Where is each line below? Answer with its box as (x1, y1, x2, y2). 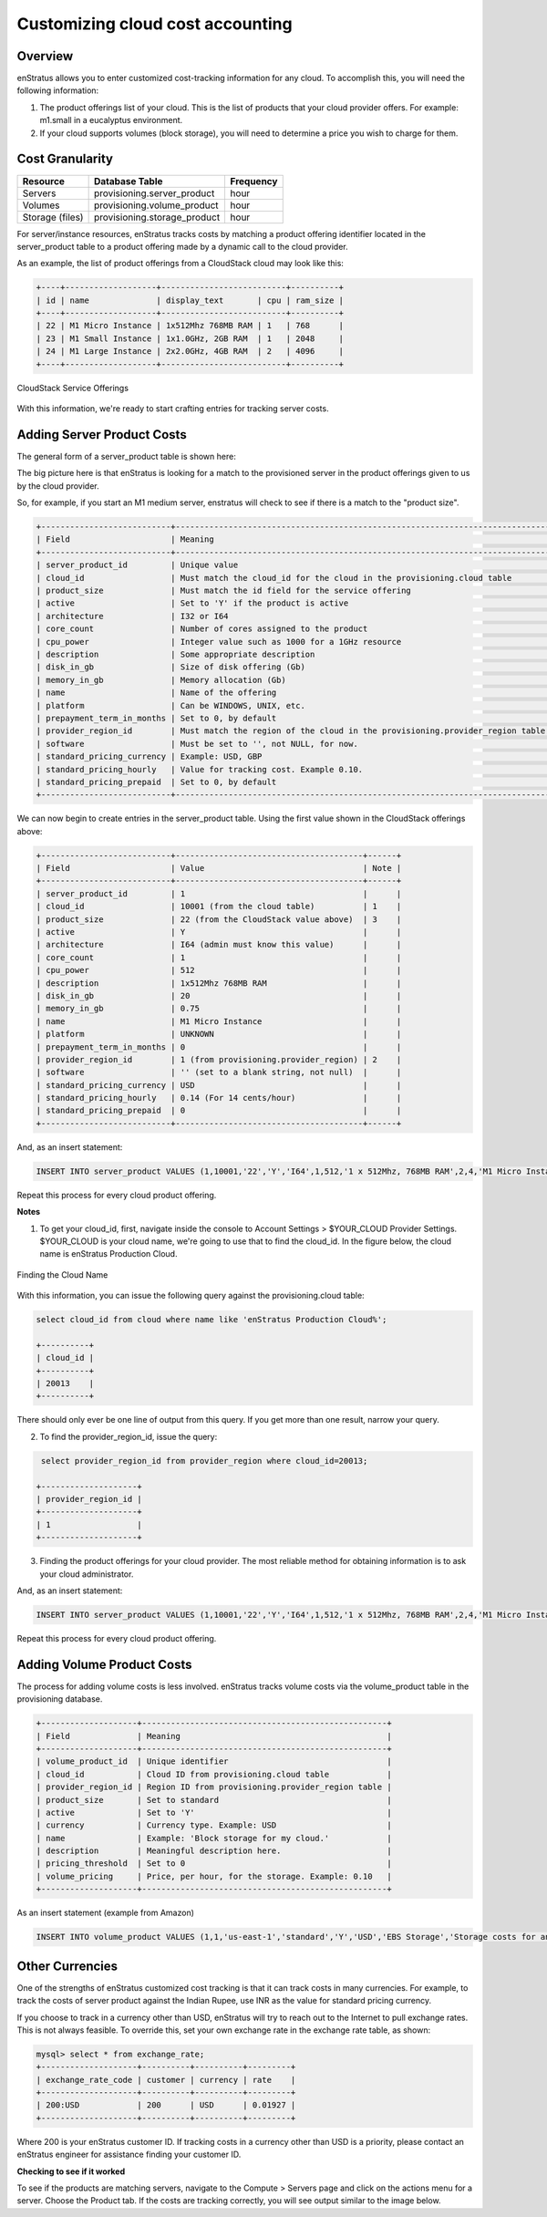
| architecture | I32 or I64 (36, 611, 229, 621)
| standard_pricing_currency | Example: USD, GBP (36, 751, 263, 761)
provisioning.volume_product (93, 199, 219, 212)
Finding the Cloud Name (16, 1269, 108, 1280)
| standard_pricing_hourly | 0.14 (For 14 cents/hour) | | (36, 1093, 402, 1103)
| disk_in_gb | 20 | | (36, 990, 402, 1000)
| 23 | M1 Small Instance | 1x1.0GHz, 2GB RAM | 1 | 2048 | (36, 333, 345, 344)
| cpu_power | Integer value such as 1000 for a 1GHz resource (36, 637, 402, 647)
